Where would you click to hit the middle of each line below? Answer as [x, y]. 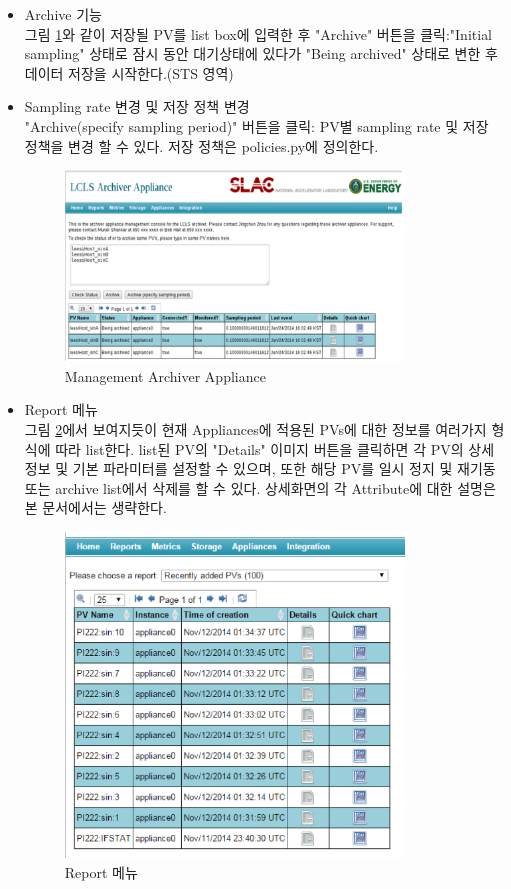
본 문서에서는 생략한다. [95, 507]
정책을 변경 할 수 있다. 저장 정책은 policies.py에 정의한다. [201, 145]
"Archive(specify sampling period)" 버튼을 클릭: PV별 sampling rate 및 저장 [256, 125]
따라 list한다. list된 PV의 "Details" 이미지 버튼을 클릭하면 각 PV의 [259, 448]
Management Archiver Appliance [165, 375]
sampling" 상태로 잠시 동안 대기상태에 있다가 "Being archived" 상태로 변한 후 [261, 53]
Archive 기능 [63, 14]
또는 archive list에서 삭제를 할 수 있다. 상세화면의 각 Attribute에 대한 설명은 [260, 487]
